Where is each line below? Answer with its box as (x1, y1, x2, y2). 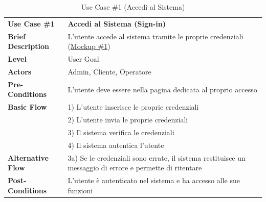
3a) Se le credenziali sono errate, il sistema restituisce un (68, 152, 246, 163)
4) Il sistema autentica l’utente (68, 139, 164, 150)
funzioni (68, 185, 93, 195)
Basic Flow (8, 102, 47, 112)
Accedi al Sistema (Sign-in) (68, 18, 166, 29)
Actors (8, 66, 32, 77)
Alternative (8, 152, 49, 163)
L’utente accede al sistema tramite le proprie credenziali (68, 31, 243, 41)
